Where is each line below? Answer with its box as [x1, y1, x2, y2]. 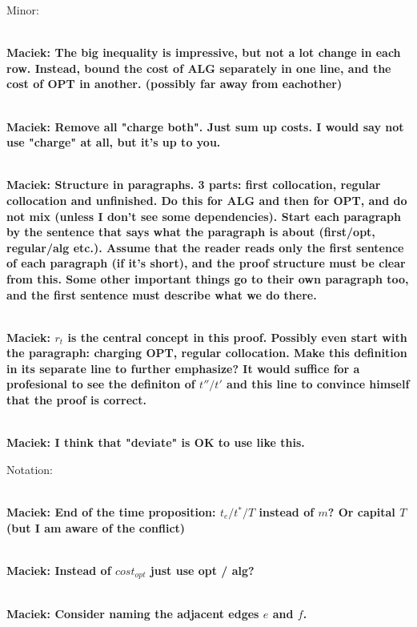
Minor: [6, 2, 39, 18]
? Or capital [327, 504, 395, 520]
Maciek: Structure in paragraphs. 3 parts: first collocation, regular [6, 176, 381, 193]
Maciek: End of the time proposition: [6, 504, 216, 520]
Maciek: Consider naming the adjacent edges [6, 605, 259, 621]
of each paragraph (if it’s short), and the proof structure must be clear [6, 255, 406, 271]
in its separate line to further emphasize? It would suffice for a [6, 360, 360, 376]
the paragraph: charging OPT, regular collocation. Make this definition [6, 344, 407, 361]
